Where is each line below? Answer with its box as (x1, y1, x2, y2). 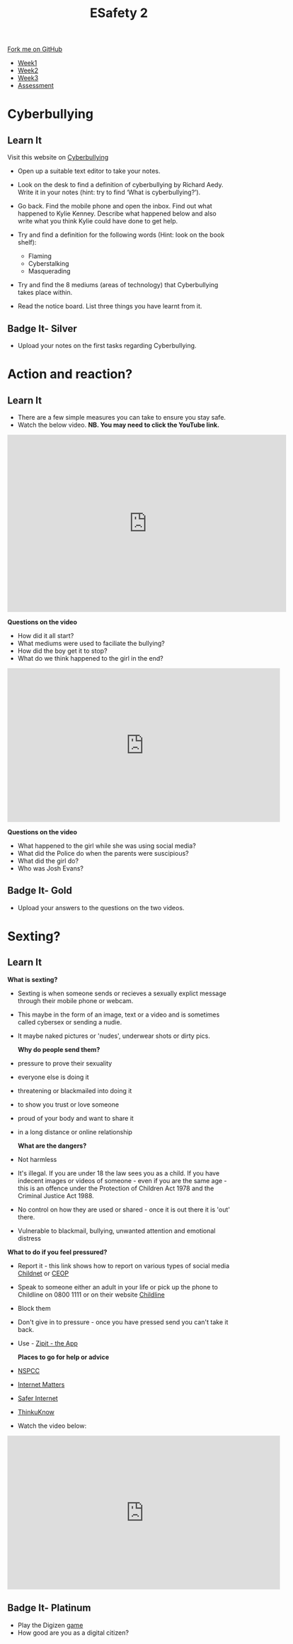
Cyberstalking (28, 259, 69, 268)
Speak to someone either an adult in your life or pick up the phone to (17, 1282, 218, 1291)
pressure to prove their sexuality (17, 1058, 113, 1068)
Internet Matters (17, 1380, 65, 1389)
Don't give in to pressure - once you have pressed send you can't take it (17, 1317, 229, 1326)
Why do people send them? (17, 1045, 100, 1053)
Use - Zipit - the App (17, 1338, 78, 1348)
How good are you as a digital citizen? (17, 1628, 130, 1637)
